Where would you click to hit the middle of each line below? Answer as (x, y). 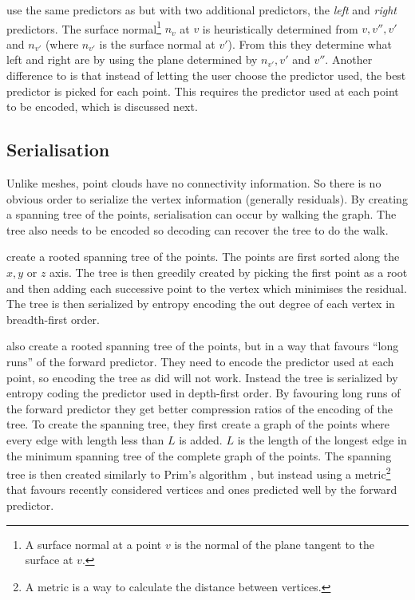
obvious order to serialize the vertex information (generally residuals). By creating (207, 198)
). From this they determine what (310, 43)
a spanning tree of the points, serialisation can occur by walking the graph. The (202, 214)
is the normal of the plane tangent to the (274, 544)
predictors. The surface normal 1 (84, 27)
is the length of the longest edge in (322, 439)
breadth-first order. (53, 319)
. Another (349, 59)
